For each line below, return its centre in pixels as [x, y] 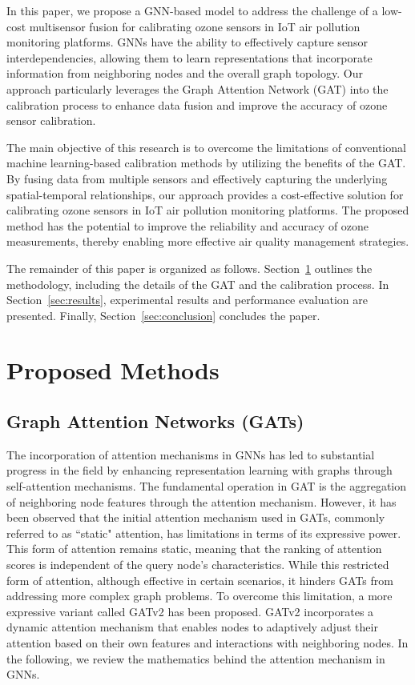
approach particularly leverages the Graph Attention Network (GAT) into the [197, 88]
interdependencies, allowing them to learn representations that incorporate [189, 57]
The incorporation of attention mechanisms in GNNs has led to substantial [191, 454]
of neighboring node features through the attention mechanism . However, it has [201, 501]
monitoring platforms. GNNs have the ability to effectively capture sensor [187, 42]
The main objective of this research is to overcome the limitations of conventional [206, 147]
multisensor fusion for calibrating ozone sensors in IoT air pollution [195, 26]
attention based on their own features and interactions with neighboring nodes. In [207, 642]
